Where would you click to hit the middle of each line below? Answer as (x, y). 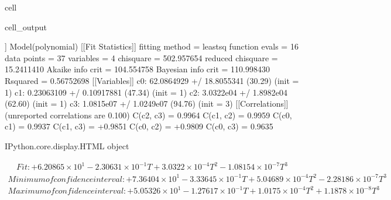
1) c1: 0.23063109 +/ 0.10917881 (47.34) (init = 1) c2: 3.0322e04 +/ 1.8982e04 (146, 92)
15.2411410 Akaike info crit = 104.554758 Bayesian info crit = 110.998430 (138, 69)
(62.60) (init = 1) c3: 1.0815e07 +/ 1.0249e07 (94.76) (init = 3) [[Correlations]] (147, 103)
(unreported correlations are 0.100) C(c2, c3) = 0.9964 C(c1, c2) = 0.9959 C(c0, (148, 115)
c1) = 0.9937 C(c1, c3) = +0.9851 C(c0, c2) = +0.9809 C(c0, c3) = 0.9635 (139, 126)
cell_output (26, 27)
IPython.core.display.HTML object (67, 145)
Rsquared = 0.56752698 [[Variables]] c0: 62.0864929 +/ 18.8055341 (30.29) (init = (152, 80)
